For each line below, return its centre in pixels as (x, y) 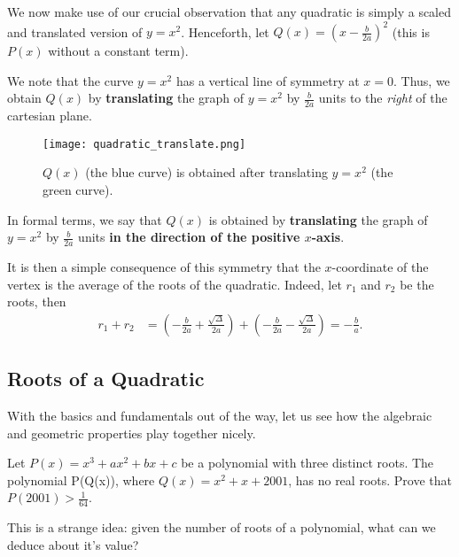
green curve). (78, 189)
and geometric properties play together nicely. (132, 433)
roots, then (37, 302)
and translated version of (75, 31)
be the (417, 284)
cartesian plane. (50, 116)
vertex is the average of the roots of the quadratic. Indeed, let (175, 284)
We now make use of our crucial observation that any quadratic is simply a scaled (229, 12)
